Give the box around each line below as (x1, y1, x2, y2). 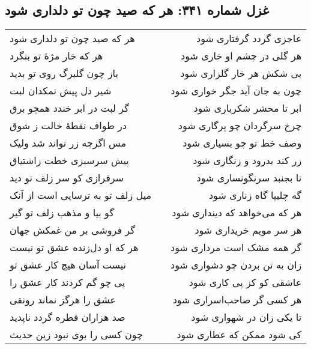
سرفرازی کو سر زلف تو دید (10, 171, 124, 185)
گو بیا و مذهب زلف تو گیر (10, 205, 115, 220)
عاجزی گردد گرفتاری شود (196, 31, 302, 46)
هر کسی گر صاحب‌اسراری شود (172, 293, 302, 307)
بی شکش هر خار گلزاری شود (180, 66, 302, 80)
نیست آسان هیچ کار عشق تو (10, 258, 127, 272)
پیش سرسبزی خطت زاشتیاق (10, 153, 129, 168)
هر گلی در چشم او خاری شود (181, 49, 302, 63)
